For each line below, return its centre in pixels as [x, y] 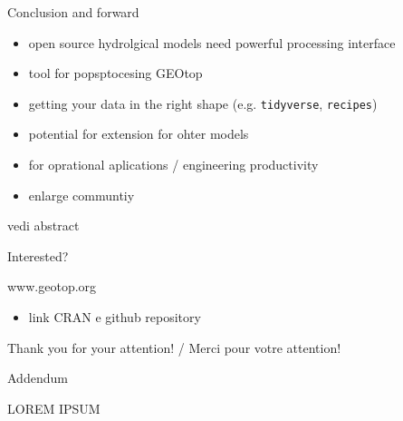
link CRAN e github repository [115, 317]
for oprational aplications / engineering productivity [173, 165]
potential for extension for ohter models [139, 134]
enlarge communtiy [82, 195]
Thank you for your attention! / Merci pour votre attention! [174, 347]
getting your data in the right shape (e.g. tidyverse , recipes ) [203, 103]
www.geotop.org [52, 286]
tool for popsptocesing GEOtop [115, 73]
